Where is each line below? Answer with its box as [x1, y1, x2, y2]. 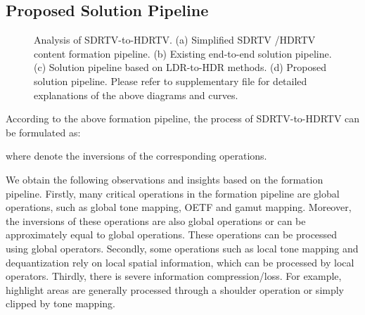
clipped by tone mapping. [6, 296, 115, 311]
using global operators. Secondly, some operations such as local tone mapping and [6, 240, 359, 255]
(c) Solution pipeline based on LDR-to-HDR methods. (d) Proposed [34, 60, 327, 75]
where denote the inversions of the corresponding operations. [6, 148, 267, 163]
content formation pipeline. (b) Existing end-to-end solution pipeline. [34, 46, 332, 60]
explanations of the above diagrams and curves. [34, 87, 238, 102]
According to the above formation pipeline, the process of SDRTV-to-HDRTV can [6, 111, 360, 126]
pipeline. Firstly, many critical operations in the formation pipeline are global [6, 186, 340, 200]
